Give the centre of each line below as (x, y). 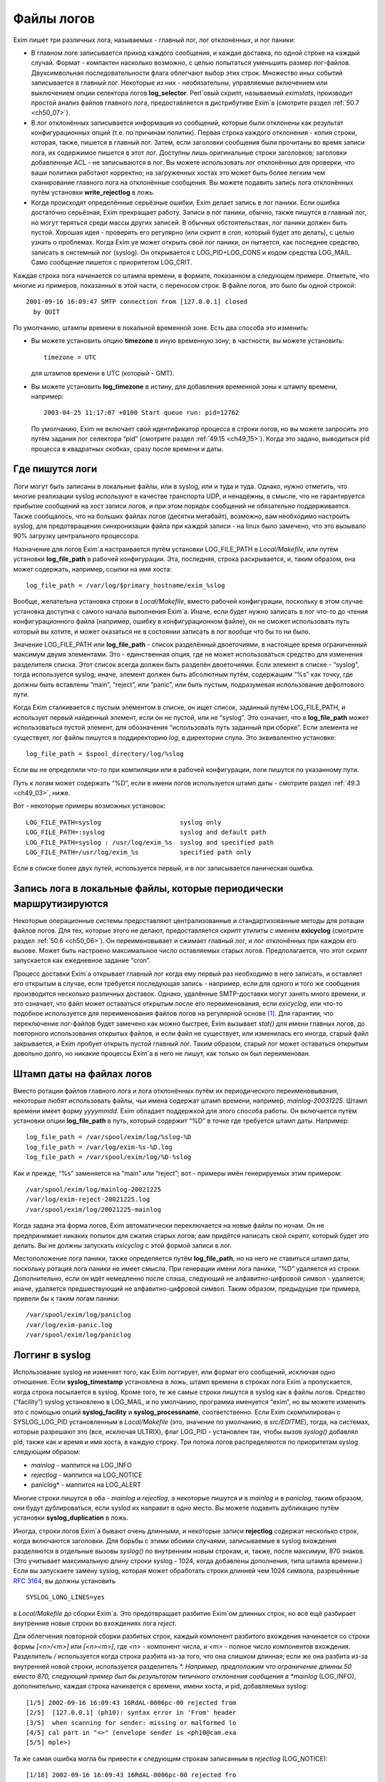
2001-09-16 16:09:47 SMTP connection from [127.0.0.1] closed (137, 302)
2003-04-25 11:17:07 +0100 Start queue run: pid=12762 (142, 413)
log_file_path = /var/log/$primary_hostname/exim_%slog (125, 586)
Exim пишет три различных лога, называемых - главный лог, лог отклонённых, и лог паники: (154, 40)
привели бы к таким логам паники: (67, 1298)
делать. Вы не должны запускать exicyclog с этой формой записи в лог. (123, 1245)
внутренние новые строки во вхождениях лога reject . (95, 1623)
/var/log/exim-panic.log (69, 1325)
